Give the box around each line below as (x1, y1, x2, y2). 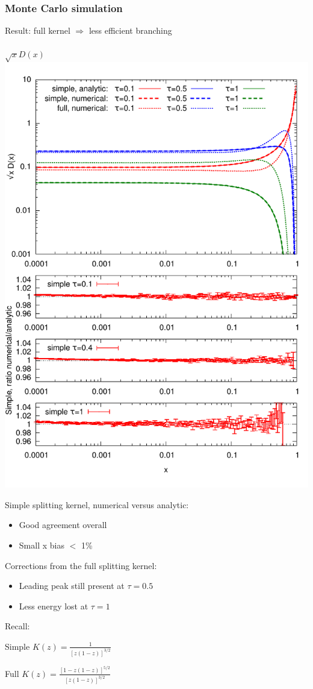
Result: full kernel (5, 24, 70, 37)
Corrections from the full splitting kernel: (5, 559, 157, 571)
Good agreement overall (19, 518, 107, 531)
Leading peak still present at (19, 579, 125, 592)
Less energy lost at (19, 599, 88, 612)
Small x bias (19, 538, 64, 551)
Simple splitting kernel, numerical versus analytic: (5, 498, 189, 511)
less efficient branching (88, 24, 172, 37)
